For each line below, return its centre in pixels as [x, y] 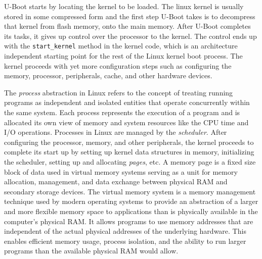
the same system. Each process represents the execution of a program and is [122, 112]
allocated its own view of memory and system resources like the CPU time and [126, 122]
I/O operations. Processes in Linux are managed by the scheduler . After [116, 132]
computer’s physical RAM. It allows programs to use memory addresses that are [129, 221]
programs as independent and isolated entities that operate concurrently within [127, 102]
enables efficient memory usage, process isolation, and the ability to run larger [125, 241]
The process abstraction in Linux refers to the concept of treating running [119, 92]
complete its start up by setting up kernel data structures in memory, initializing [129, 152]
